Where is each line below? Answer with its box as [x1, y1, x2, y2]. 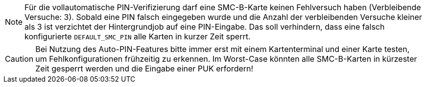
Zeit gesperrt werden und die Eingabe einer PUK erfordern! [35, 64, 254, 73]
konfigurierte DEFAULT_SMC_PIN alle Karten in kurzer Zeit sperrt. [24, 32, 251, 41]
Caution [5, 54, 34, 64]
